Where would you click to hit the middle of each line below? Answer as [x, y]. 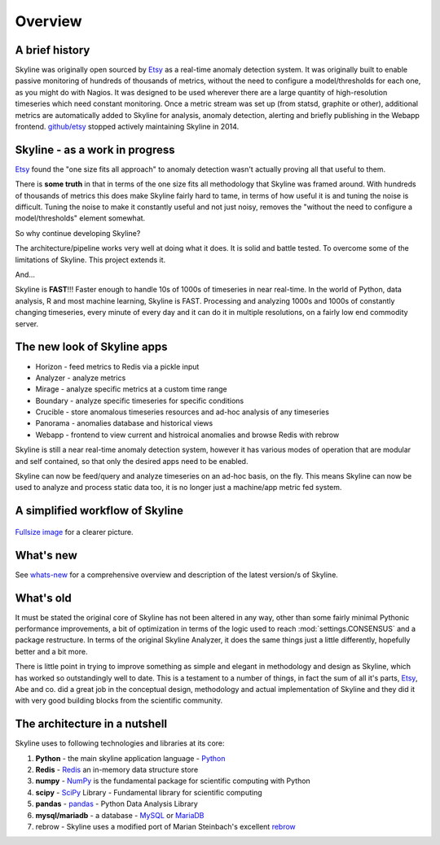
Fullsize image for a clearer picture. [74, 532]
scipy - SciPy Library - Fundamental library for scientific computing [149, 792]
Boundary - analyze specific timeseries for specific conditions [140, 401]
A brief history [53, 50]
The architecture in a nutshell [91, 724]
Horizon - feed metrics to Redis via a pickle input [117, 366]
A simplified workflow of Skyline [99, 511]
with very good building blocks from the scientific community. [119, 701]
